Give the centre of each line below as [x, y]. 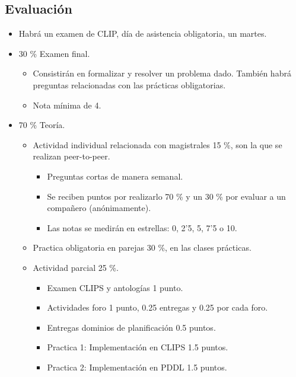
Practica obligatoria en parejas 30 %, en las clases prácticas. [142, 247]
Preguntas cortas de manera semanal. [115, 176]
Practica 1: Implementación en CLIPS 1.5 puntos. [138, 347]
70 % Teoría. [42, 125]
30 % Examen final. [54, 53]
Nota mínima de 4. [67, 105]
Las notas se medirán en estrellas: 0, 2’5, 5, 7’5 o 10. [142, 227]
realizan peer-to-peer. [71, 156]
